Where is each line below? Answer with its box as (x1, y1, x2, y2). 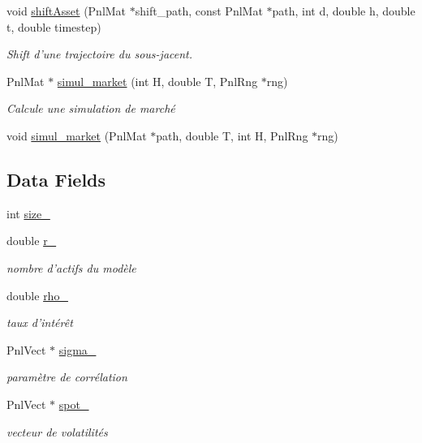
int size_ (6, 204, 50, 221)
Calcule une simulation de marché (6, 100, 175, 117)
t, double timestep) (6, 18, 101, 35)
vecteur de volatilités (6, 423, 108, 440)
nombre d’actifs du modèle (6, 259, 136, 276)
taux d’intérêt (6, 314, 73, 331)
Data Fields (6, 166, 106, 191)
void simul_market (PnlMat (6, 127, 147, 144)
